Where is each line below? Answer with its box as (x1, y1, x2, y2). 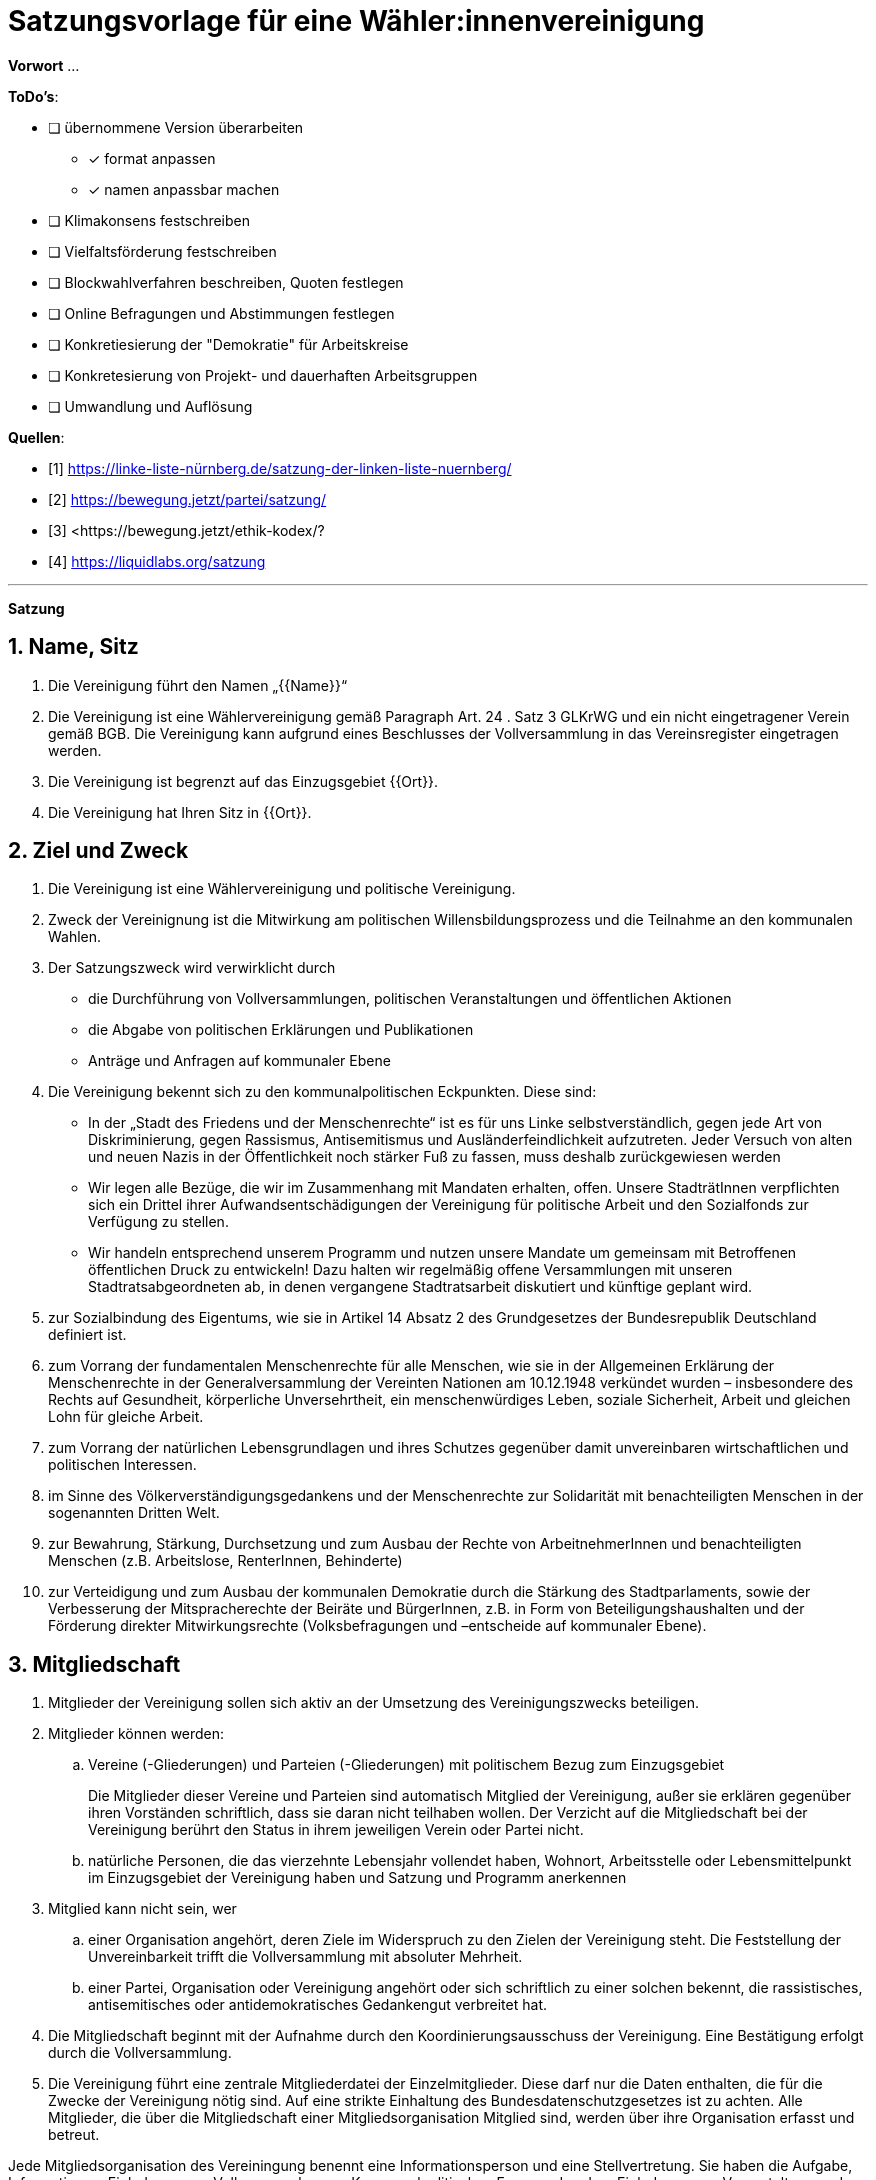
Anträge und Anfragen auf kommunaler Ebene (88, 1052, 391, 1070)
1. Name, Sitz (8, 634, 139, 660)
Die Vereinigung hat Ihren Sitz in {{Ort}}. (48, 803, 312, 821)
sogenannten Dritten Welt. (48, 1504, 220, 1522)
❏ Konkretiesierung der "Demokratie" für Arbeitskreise (48, 335, 409, 353)
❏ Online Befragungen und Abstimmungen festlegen (48, 304, 395, 322)
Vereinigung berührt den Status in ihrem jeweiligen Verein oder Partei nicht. (88, 1821, 584, 1839)
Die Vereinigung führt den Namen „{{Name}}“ (48, 676, 348, 694)
